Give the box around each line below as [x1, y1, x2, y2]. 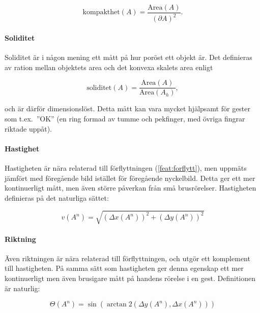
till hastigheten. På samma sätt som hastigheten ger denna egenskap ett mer [5, 263, 244, 273]
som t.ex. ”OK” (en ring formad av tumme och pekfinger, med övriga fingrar [5, 113, 245, 124]
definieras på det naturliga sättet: [5, 192, 109, 203]
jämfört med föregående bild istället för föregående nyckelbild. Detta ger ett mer [5, 172, 255, 183]
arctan [106, 301, 127, 308]
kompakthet [82, 9, 120, 16]
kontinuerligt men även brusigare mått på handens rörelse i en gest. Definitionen [5, 272, 256, 283]
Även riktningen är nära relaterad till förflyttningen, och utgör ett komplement [5, 253, 250, 263]
